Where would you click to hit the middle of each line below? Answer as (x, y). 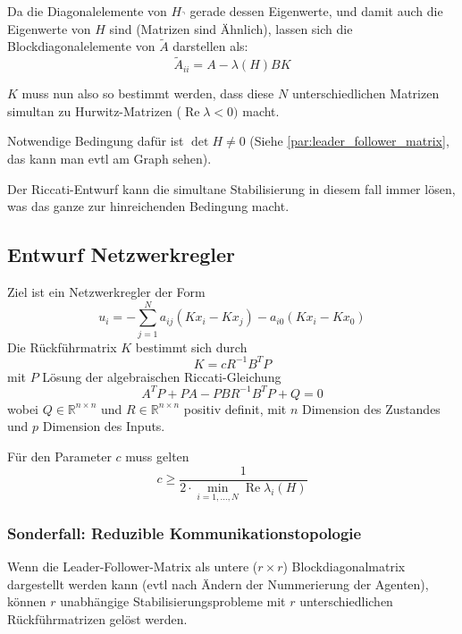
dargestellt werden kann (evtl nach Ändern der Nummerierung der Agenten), (218, 583)
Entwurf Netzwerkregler (122, 254)
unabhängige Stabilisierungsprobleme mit (173, 601)
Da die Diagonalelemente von (87, 11)
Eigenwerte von (49, 28)
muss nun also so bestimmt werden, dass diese (148, 93)
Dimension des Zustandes (371, 408)
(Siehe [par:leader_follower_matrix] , (349, 141)
